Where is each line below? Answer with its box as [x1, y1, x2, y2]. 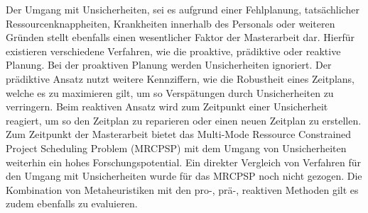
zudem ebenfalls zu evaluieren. [6, 196, 138, 211]
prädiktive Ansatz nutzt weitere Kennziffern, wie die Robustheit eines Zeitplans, [6, 71, 355, 86]
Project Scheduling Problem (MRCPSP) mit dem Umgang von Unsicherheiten [6, 140, 347, 155]
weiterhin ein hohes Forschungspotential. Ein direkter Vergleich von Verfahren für [6, 154, 361, 169]
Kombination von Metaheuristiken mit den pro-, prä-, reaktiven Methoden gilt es [6, 182, 359, 197]
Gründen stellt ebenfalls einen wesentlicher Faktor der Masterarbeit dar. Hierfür [6, 30, 355, 45]
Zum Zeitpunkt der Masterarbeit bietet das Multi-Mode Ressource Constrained [6, 127, 352, 142]
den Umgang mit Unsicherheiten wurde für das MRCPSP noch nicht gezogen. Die [6, 168, 362, 183]
